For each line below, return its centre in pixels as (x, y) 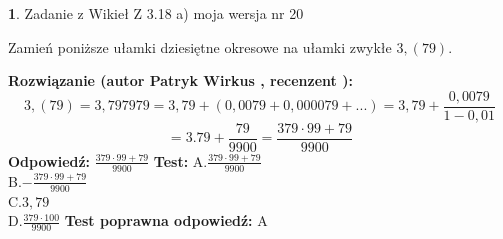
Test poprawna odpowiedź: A (166, 220)
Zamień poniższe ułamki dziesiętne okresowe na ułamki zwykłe (200, 46)
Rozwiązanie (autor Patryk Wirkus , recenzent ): (180, 80)
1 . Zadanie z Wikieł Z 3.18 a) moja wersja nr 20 (156, 13)
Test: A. (180, 160)
